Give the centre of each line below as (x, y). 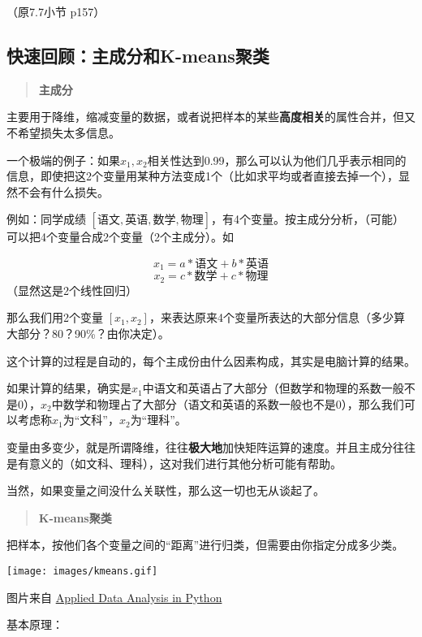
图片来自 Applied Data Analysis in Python (114, 597)
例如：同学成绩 (46, 219)
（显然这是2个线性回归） (72, 290)
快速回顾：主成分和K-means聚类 (138, 55)
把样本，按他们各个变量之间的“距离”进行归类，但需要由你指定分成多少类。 (205, 545)
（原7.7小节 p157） (56, 11)
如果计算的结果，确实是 (69, 388)
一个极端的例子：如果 (63, 160)
